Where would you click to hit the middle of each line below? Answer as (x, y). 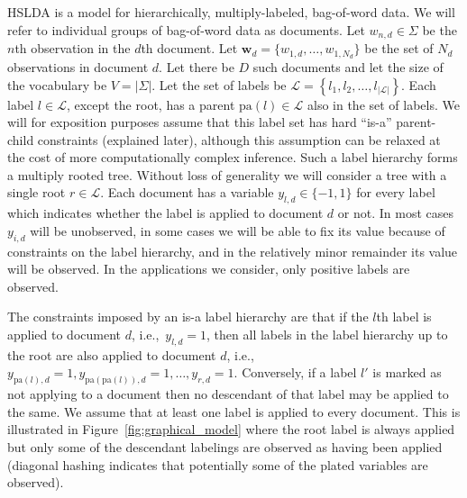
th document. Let (189, 48)
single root (37, 192)
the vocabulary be (57, 84)
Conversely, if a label (299, 372)
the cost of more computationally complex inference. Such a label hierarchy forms (233, 157)
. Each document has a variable (187, 192)
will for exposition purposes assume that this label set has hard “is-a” (200, 122)
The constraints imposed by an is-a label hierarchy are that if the (188, 317)
